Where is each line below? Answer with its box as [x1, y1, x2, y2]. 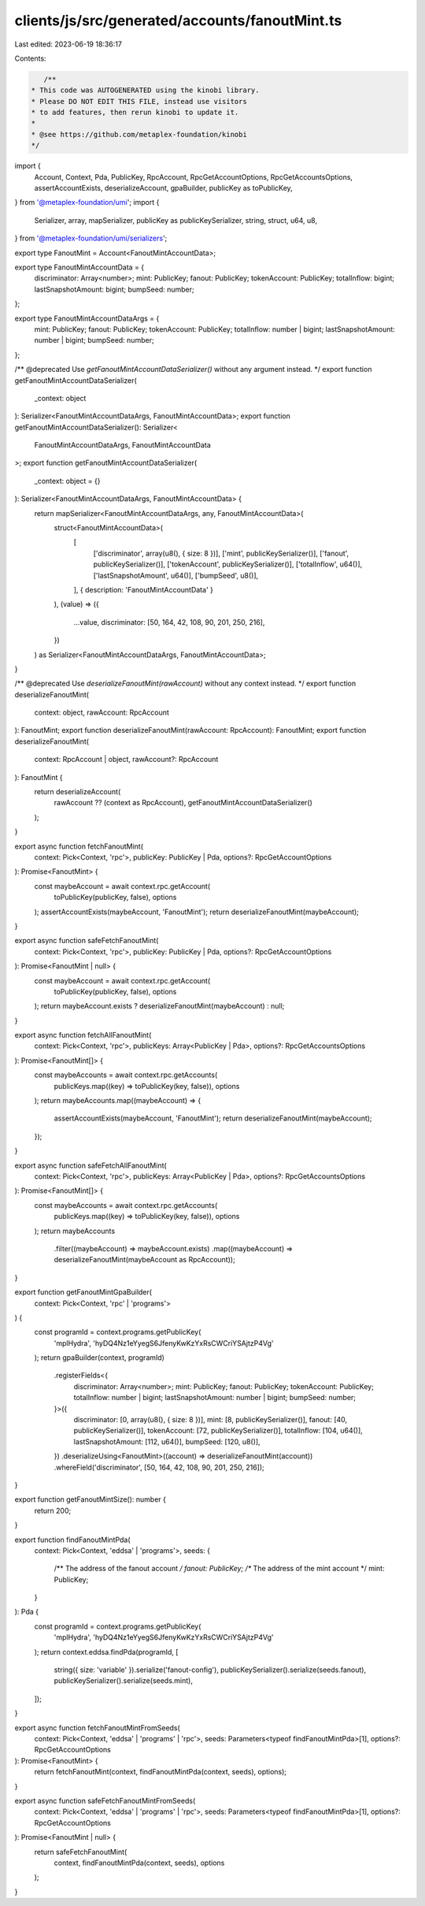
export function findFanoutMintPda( [14, 1535, 131, 1544]
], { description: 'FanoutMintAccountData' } [73, 585, 214, 594]
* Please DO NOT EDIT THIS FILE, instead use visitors [31, 97, 247, 106]
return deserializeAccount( [34, 787, 121, 797]
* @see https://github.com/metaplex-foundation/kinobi [31, 130, 247, 139]
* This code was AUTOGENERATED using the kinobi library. [31, 86, 260, 95]
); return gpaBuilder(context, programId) [34, 1353, 165, 1362]
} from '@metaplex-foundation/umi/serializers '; [14, 233, 168, 243]
